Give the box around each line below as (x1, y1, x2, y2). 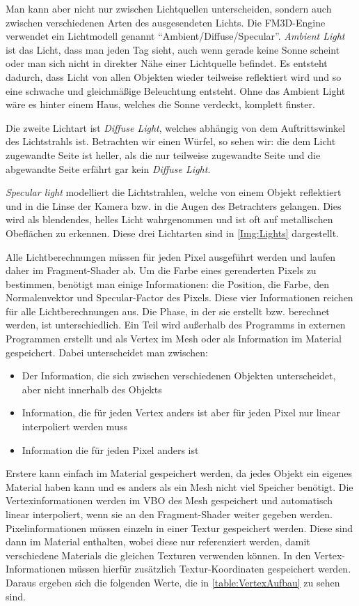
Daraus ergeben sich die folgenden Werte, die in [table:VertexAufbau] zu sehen (6, 575, 340, 589)
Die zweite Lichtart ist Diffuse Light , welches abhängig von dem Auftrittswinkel (6, 120, 346, 135)
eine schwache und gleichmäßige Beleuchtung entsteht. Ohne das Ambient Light (6, 83, 346, 98)
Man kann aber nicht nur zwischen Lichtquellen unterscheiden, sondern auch (6, 1, 332, 15)
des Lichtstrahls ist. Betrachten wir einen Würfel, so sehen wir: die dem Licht (6, 134, 336, 149)
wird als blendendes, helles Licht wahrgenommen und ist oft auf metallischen (6, 212, 333, 227)
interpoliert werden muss (22, 419, 127, 434)
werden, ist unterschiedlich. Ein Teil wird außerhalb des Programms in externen (6, 317, 346, 332)
